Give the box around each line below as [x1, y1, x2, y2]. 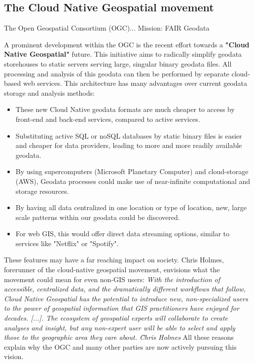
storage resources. [15, 185, 69, 196]
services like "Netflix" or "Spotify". [15, 238, 119, 248]
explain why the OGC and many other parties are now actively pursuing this [4, 341, 237, 352]
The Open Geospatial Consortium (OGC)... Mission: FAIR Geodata [4, 23, 210, 33]
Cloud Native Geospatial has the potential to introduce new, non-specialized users [4, 293, 248, 303]
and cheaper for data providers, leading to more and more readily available [15, 140, 242, 150]
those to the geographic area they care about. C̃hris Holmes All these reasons [4, 332, 234, 342]
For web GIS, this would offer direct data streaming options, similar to [15, 228, 230, 239]
